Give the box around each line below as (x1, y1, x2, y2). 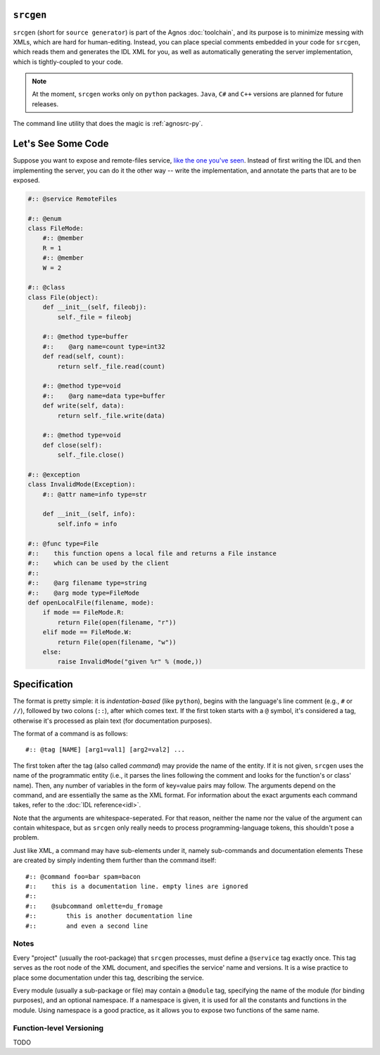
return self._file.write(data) (57, 412, 165, 419)
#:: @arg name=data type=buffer (42, 391, 165, 400)
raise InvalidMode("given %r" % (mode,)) (57, 658, 203, 666)
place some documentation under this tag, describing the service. (13, 973, 204, 982)
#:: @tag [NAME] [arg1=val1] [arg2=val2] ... (25, 746, 186, 754)
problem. (13, 833, 39, 842)
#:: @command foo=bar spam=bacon (25, 873, 141, 880)
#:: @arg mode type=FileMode (27, 588, 140, 597)
